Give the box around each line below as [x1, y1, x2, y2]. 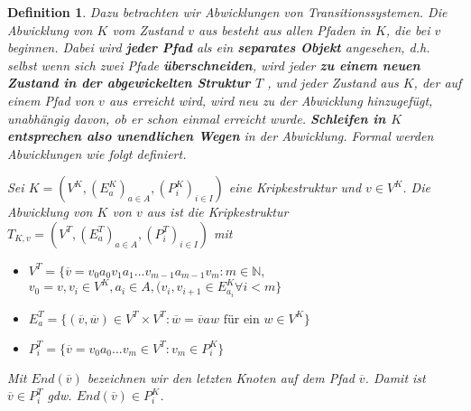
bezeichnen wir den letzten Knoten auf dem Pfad [87, 368, 355, 387]
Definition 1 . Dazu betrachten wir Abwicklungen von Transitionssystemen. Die [7, 3, 448, 21]
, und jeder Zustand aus [267, 73, 399, 92]
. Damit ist [365, 368, 426, 387]
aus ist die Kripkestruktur [146, 202, 289, 221]
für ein [223, 313, 260, 326]
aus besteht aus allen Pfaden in [198, 20, 371, 39]
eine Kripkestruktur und [228, 178, 362, 197]
